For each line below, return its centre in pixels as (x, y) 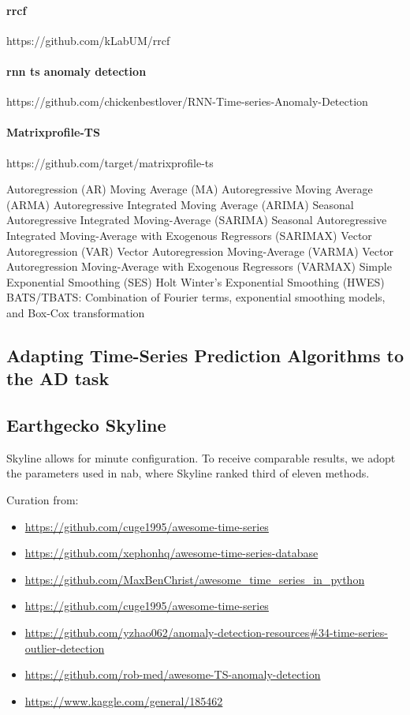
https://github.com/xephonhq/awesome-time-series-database (171, 553)
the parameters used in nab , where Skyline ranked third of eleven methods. (188, 473)
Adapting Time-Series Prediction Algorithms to (205, 355)
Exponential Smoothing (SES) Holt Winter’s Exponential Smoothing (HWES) (196, 281)
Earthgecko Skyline (86, 425)
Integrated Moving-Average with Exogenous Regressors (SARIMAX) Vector (189, 235)
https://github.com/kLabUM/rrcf (88, 40)
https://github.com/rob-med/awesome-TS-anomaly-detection (173, 674)
